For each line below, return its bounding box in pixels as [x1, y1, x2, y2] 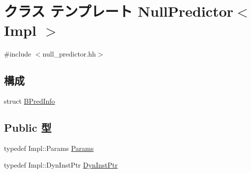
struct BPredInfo [4, 96, 55, 106]
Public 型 [4, 120, 52, 135]
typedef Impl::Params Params [4, 143, 94, 153]
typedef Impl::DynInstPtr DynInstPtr [4, 159, 118, 170]
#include [4, 49, 31, 59]
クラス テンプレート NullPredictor [4, 1, 234, 21]
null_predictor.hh [42, 49, 96, 59]
